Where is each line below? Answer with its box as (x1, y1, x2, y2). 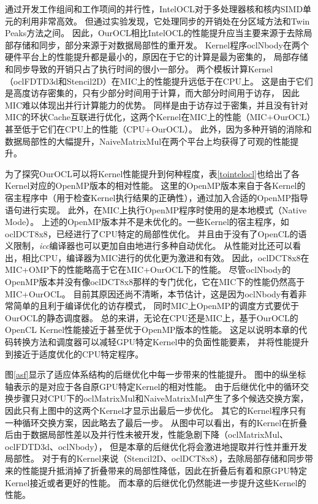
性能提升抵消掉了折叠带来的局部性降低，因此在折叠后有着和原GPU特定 (21, 464, 308, 476)
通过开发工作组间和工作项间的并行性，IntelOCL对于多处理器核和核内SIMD (5, 2, 303, 15)
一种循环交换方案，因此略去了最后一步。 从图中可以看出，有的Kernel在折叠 (5, 416, 308, 429)
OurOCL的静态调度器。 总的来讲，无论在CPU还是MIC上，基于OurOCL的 (5, 311, 298, 324)
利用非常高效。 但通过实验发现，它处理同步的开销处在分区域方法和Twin (21, 14, 310, 27)
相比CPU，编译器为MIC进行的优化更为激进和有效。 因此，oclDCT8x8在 (21, 251, 309, 264)
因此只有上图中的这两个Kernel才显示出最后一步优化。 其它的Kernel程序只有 (5, 404, 306, 416)
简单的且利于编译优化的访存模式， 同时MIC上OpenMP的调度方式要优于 (13, 299, 300, 312)
